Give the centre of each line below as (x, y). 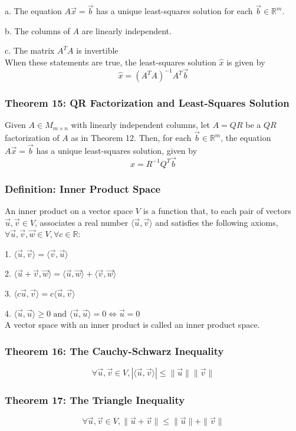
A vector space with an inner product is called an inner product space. (132, 325)
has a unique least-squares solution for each (174, 11)
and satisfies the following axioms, (217, 222)
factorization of (32, 138)
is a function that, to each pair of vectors (217, 210)
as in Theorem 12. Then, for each (131, 138)
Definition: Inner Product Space (83, 188)
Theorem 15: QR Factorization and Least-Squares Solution (147, 103)
